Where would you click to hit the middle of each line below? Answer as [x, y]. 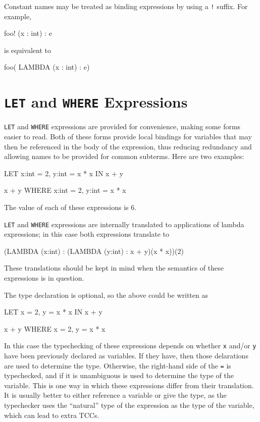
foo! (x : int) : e [28, 33]
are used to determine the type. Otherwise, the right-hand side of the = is [118, 365]
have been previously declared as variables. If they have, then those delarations [126, 355]
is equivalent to [28, 50]
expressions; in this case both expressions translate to [87, 234]
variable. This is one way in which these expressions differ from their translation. [129, 385]
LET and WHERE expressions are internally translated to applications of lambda [124, 224]
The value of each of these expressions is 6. [70, 207]
